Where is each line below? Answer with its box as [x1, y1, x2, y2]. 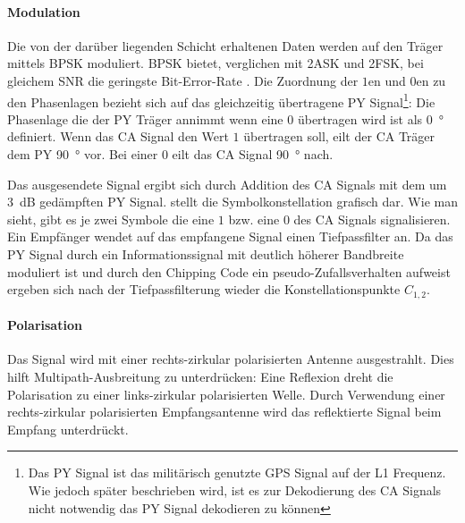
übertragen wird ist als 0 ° [297, 109, 444, 128]
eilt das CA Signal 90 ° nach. [172, 145, 334, 164]
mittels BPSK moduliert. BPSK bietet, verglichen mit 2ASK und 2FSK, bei [7, 54, 424, 72]
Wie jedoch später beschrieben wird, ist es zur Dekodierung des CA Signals [28, 480, 442, 499]
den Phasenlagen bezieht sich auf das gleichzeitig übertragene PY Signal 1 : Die [7, 89, 435, 111]
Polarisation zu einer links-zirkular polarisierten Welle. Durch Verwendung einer [7, 384, 445, 403]
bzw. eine [228, 209, 280, 228]
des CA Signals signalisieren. [293, 209, 451, 228]
